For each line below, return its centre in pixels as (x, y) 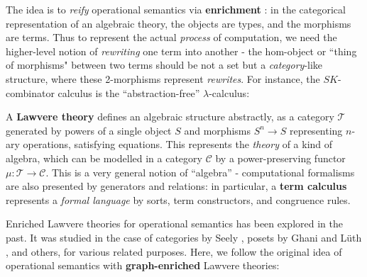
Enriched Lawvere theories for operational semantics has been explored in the (174, 224)
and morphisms (218, 130)
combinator (30, 92)
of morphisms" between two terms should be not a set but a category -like (164, 65)
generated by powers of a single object (89, 130)
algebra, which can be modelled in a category (104, 158)
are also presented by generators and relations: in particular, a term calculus (176, 186)
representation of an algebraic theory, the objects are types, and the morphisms (179, 23)
